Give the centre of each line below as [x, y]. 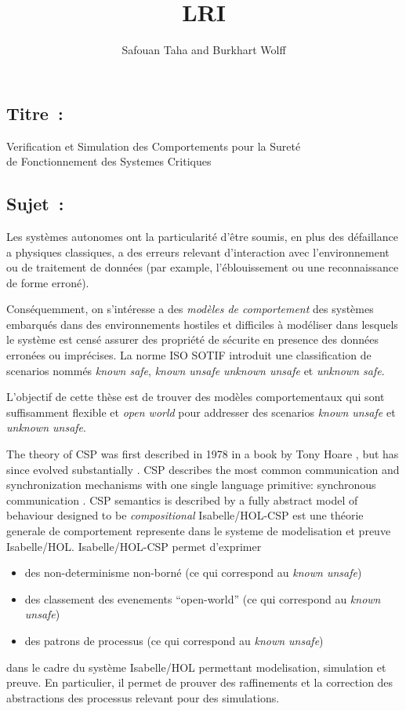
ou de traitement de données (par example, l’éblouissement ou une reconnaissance [203, 267]
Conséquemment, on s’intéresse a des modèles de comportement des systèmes [190, 309]
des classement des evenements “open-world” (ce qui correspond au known [203, 598]
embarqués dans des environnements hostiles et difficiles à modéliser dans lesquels [202, 324]
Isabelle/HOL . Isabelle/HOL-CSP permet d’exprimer [134, 546]
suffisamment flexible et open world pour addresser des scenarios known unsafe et [201, 412]
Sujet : [35, 204]
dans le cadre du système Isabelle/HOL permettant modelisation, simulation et [196, 667]
